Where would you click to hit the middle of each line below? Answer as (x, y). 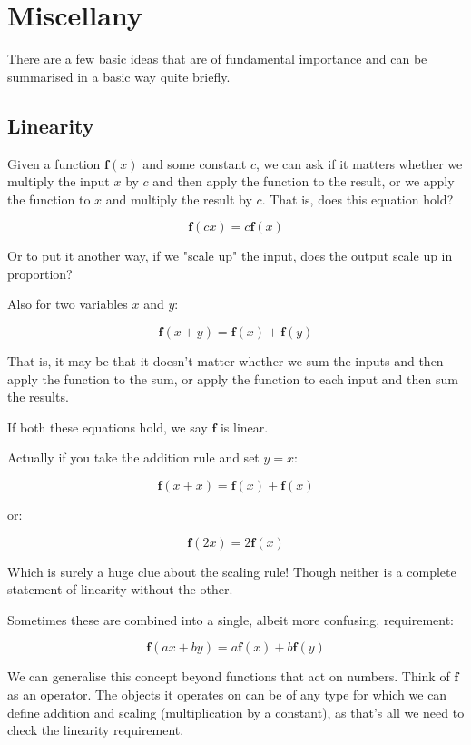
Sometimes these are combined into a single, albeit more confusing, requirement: (231, 619)
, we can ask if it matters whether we (359, 163)
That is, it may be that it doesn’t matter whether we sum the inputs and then (226, 361)
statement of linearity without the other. (120, 589)
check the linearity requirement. (96, 730)
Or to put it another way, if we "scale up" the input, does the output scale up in (230, 256)
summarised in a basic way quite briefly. (119, 76)
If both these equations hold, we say (108, 427)
